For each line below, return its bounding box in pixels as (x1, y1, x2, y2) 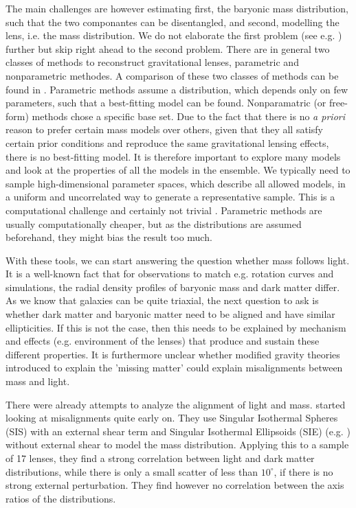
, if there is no (274, 464, 333, 478)
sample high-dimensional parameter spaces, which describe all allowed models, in (5, 176, 346, 190)
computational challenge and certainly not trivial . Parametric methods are (5, 203, 322, 217)
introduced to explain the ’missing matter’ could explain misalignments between (5, 360, 343, 375)
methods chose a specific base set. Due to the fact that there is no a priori (32, 108, 345, 123)
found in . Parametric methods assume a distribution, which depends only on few (5, 82, 348, 96)
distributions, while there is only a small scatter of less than (5, 464, 258, 478)
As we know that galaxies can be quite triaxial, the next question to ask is (5, 293, 319, 308)
